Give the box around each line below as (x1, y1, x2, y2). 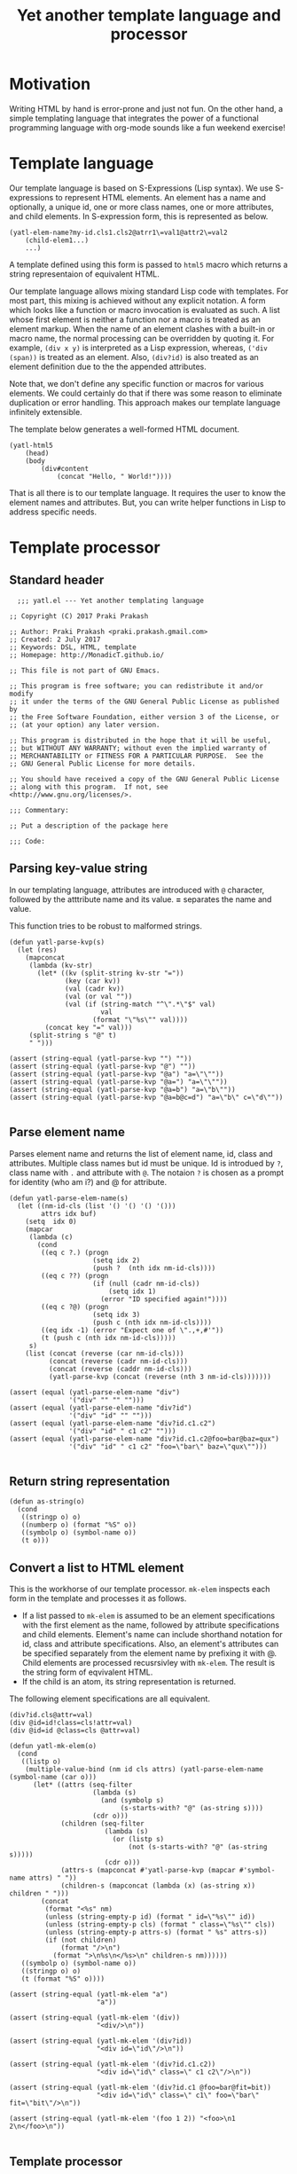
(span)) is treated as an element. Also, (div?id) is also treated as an (9, 351, 259, 362)
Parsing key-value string (9, 861, 148, 876)
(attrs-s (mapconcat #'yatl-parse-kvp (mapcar (60, 1866, 237, 1875)
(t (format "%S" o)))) (20, 1974, 105, 1983)
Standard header (9, 573, 105, 588)
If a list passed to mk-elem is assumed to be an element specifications (21, 1611, 276, 1621)
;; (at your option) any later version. (9, 720, 161, 729)
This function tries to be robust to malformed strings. (9, 920, 202, 931)
